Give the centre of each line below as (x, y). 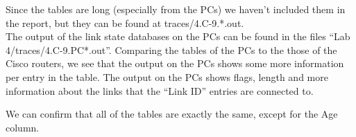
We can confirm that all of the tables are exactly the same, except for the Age (172, 114)
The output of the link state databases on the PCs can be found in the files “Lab (178, 36)
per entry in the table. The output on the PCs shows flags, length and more (167, 76)
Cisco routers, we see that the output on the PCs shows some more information (175, 63)
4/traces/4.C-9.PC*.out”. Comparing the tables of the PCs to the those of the (171, 49)
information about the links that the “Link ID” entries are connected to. (160, 90)
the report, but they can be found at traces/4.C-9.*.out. (125, 22)
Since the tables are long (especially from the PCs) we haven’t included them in (176, 9)
